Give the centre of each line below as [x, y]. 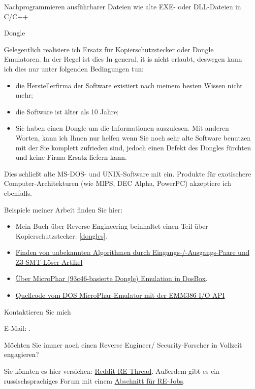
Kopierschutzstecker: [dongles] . [62, 235]
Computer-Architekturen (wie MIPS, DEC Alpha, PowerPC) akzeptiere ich [118, 183]
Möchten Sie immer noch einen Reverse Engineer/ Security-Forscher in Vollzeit [123, 344]
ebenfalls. [18, 193]
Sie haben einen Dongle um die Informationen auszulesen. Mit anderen [122, 128]
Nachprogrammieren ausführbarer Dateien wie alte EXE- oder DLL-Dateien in [123, 6]
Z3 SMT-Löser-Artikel [49, 262]
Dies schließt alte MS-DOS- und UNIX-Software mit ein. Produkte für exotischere [127, 173]
